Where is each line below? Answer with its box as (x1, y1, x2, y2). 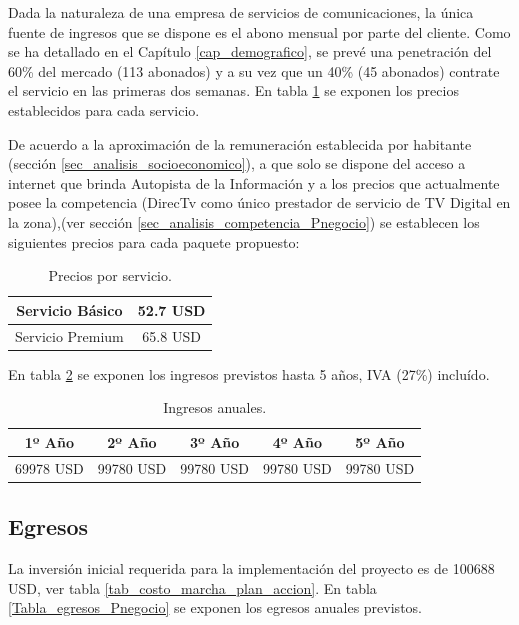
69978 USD (15, 457, 84, 478)
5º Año (355, 431, 405, 452)
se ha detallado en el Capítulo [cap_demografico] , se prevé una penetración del (8, 41, 492, 62)
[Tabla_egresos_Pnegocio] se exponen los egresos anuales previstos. (8, 597, 422, 618)
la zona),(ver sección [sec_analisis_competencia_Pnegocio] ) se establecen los (8, 211, 480, 232)
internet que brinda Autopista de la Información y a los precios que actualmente (8, 172, 500, 193)
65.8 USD (142, 325, 201, 346)
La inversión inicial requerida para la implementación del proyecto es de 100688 (8, 557, 495, 578)
